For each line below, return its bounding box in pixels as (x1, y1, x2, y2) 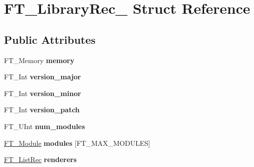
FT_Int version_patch (4, 104, 80, 115)
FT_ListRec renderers (4, 154, 77, 165)
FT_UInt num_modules (4, 121, 85, 131)
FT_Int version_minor (4, 88, 81, 98)
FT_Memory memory (4, 55, 75, 65)
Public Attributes (4, 32, 96, 47)
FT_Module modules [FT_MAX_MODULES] (4, 137, 150, 148)
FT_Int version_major (4, 71, 81, 82)
